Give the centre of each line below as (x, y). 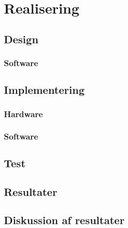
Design (21, 39)
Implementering (44, 90)
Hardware (23, 114)
